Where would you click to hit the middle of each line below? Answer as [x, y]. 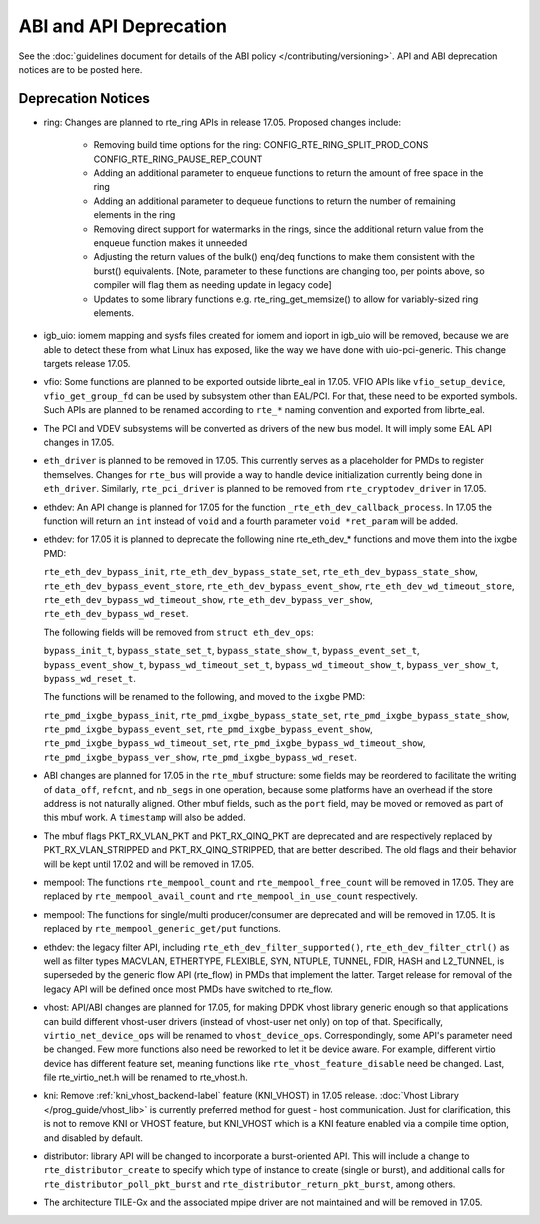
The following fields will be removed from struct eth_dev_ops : [178, 632]
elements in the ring [134, 215]
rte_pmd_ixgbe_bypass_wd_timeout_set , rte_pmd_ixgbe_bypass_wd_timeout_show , [234, 743]
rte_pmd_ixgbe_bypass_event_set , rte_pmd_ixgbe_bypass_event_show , [208, 729]
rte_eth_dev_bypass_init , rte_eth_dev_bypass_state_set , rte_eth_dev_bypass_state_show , [261, 572]
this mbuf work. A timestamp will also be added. [144, 817]
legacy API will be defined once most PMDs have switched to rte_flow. [188, 989]
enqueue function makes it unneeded [170, 242]
